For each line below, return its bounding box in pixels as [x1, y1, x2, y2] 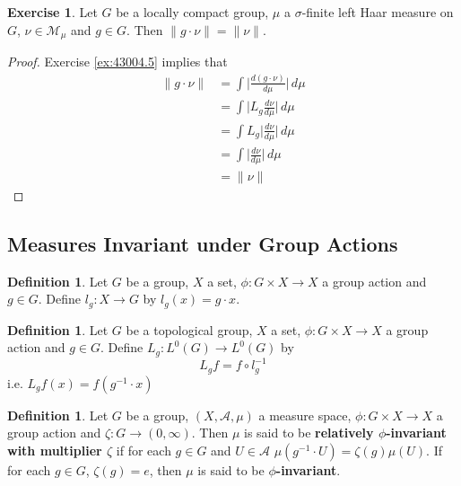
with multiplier [7, 441, 102, 459]
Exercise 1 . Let [7, 3, 98, 21]
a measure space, [258, 405, 352, 424]
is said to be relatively [244, 423, 374, 442]
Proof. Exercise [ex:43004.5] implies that [7, 52, 228, 71]
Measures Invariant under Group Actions [7, 229, 398, 257]
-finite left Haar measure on [301, 3, 454, 21]
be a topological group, [126, 320, 253, 339]
